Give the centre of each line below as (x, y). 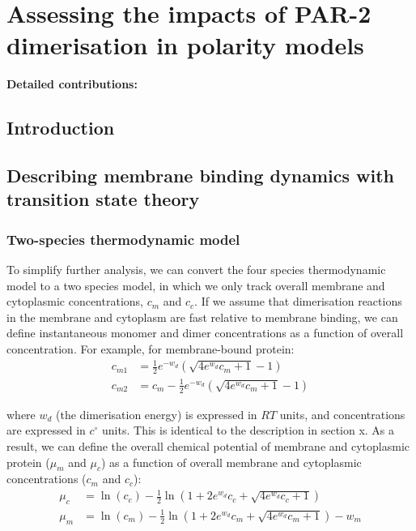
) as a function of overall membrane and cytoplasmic (231, 462)
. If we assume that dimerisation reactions (298, 301)
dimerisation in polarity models (185, 45)
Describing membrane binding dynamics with (201, 176)
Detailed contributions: (72, 84)
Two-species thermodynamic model (123, 239)
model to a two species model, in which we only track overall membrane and (196, 285)
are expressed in (46, 430)
